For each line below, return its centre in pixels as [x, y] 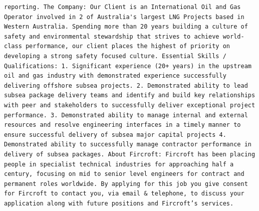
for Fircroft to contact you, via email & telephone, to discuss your [124, 194]
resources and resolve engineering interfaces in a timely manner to [122, 125]
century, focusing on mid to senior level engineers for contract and [124, 174]
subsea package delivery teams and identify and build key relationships [130, 95]
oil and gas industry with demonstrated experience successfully [115, 76]
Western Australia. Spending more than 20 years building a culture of [126, 27]
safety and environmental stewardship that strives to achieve [112, 36]
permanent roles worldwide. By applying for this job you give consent [126, 184]
